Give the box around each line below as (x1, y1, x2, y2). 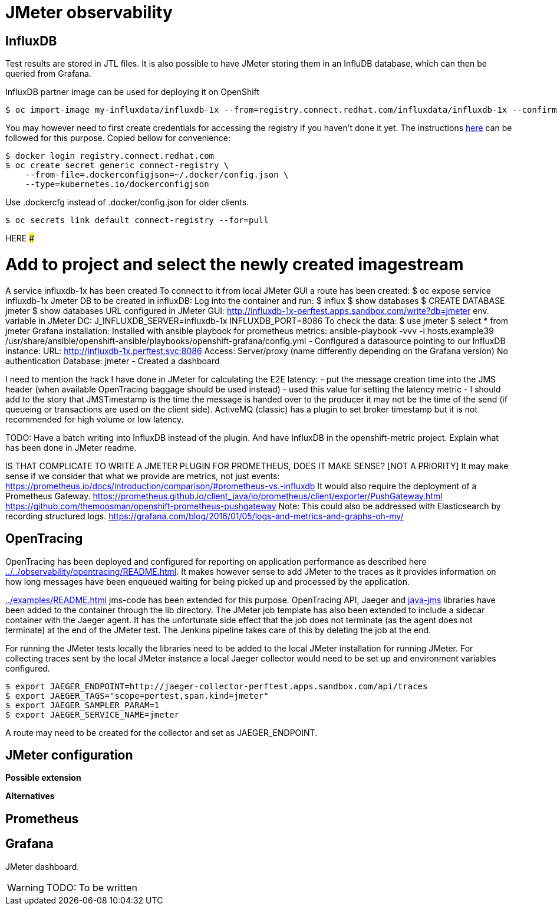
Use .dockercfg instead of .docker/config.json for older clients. (5, 197, 249, 208)
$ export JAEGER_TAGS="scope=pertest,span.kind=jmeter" (5, 690, 269, 700)
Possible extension (5, 772, 81, 783)
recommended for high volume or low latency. (5, 414, 184, 424)
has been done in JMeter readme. (5, 442, 137, 453)
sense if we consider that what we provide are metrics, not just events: (5, 470, 280, 481)
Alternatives (5, 791, 55, 801)
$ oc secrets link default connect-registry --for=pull (5, 215, 269, 225)
